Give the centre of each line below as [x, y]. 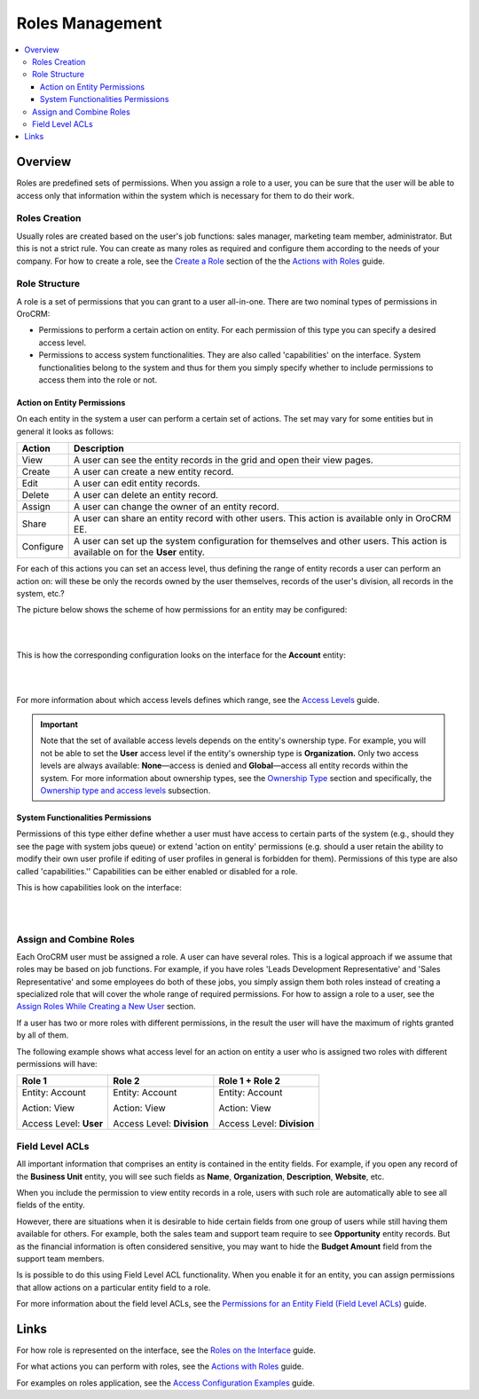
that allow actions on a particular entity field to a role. [114, 1287]
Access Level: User [63, 1124]
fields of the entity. [51, 1205]
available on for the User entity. [140, 552]
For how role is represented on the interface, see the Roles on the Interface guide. [166, 1350]
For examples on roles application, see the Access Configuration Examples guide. [165, 1383]
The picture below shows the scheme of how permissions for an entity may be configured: [182, 610]
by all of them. [43, 1035]
